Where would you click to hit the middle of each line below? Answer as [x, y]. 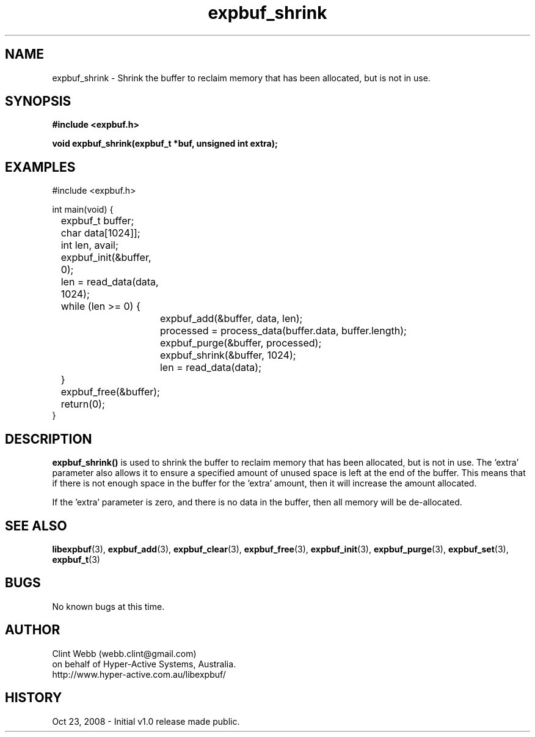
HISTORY [34, 698]
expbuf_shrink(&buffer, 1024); [228, 355]
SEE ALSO [36, 526]
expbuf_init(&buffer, [106, 258]
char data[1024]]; [100, 233]
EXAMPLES [40, 167]
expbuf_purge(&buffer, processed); [241, 343]
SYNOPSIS [38, 101]
